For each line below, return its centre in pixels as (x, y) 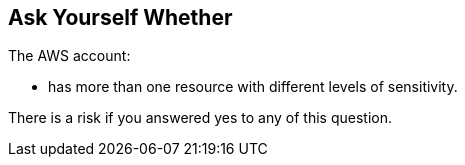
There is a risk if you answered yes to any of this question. (200, 118)
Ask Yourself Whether (120, 17)
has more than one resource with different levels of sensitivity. (253, 87)
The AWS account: (69, 56)
